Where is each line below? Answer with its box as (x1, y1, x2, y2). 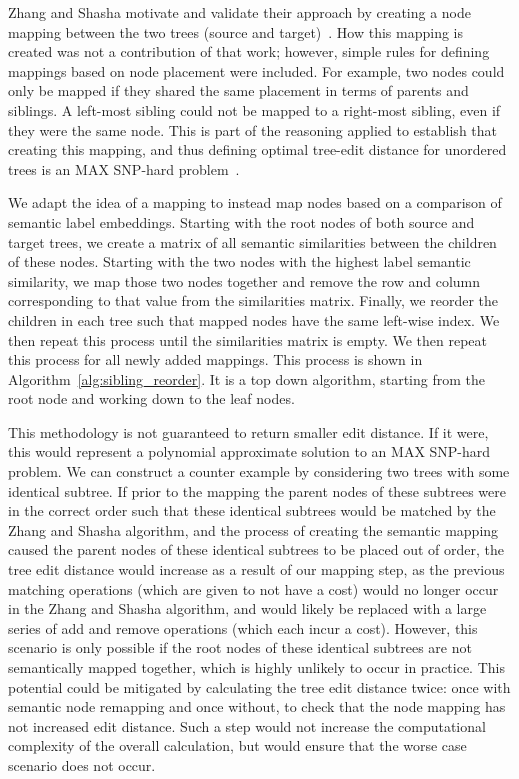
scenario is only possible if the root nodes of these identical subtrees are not (8, 637, 472, 658)
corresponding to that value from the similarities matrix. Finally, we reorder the (8, 290, 498, 311)
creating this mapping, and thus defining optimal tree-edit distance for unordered (8, 139, 507, 160)
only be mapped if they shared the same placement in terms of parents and (8, 80, 469, 101)
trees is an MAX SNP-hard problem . (8, 158, 240, 179)
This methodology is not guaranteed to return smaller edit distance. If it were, (8, 421, 489, 442)
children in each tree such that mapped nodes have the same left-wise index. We (8, 309, 500, 330)
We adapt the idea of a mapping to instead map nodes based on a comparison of (8, 192, 502, 213)
